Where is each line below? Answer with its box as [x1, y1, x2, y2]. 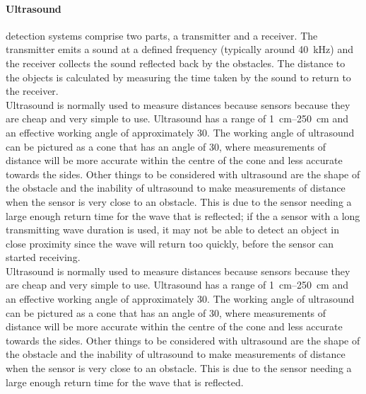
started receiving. [6, 250, 81, 265]
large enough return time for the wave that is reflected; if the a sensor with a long [6, 208, 360, 223]
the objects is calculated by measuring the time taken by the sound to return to [6, 69, 351, 84]
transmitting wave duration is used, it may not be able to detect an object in [6, 222, 340, 237]
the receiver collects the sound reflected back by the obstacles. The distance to [6, 55, 346, 70]
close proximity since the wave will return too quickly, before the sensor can [6, 236, 334, 250]
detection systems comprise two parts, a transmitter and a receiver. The [6, 28, 318, 42]
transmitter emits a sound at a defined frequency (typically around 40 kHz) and [6, 42, 353, 57]
